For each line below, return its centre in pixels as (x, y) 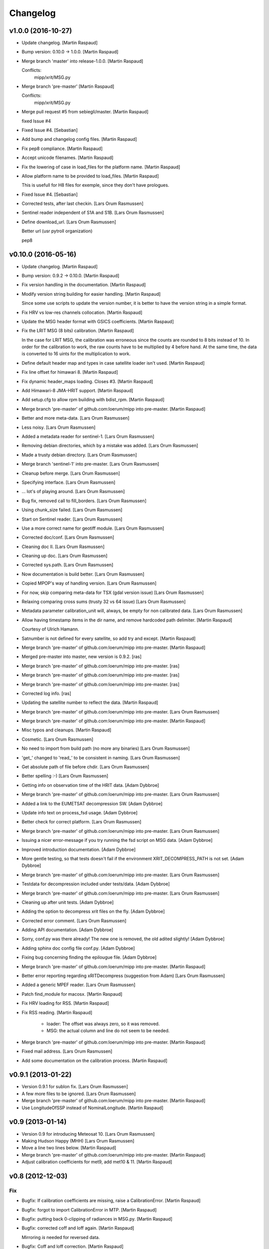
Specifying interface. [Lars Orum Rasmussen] (68, 482)
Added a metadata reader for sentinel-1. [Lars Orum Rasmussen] (88, 436)
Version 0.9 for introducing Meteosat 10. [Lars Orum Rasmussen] (88, 1134)
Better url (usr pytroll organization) (57, 231)
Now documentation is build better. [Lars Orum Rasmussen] (83, 574)
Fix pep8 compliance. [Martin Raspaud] (62, 148)
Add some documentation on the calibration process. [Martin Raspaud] (95, 1060)
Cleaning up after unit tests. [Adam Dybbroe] (68, 902)
